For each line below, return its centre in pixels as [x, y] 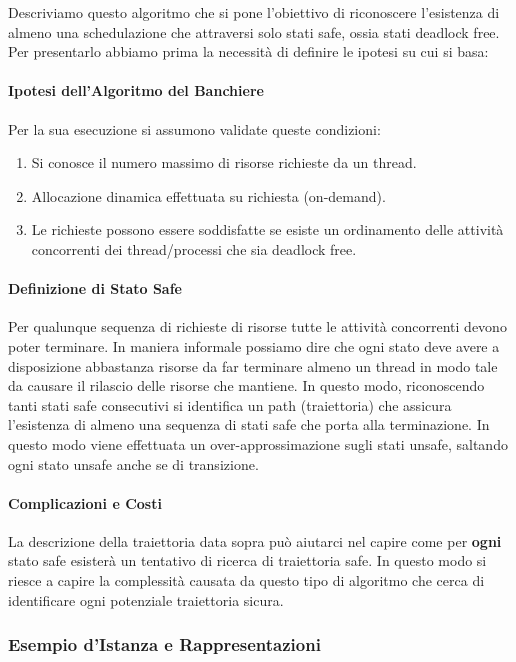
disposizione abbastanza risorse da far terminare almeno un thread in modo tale [253, 365]
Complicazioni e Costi [85, 502]
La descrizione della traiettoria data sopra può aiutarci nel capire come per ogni [255, 540]
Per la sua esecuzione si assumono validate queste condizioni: [194, 128]
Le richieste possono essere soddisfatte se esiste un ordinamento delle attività [267, 229]
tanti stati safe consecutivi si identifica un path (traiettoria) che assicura [230, 404]
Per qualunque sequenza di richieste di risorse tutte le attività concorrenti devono [257, 326]
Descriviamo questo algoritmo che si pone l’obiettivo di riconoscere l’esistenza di [254, 12]
